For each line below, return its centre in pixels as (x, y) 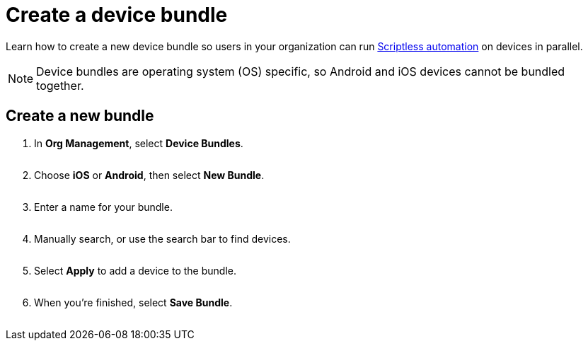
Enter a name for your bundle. (103, 207)
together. (60, 85)
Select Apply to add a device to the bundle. (135, 270)
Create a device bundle (117, 15)
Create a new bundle (80, 116)
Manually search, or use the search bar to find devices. (162, 238)
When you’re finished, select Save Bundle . (133, 302)
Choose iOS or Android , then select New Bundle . (149, 175)
